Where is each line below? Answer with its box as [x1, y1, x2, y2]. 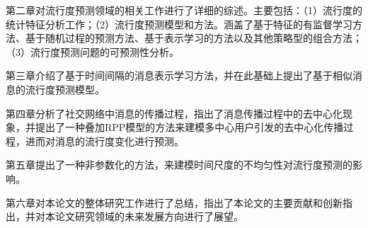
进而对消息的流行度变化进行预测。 [25, 133, 184, 148]
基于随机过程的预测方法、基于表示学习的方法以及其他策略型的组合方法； [25, 30, 362, 45]
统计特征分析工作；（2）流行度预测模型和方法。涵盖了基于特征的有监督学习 [6, 16, 352, 31]
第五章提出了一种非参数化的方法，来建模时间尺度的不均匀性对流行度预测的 [6, 157, 352, 172]
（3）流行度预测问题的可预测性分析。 [6, 44, 179, 59]
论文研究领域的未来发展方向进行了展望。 [54, 209, 243, 224]
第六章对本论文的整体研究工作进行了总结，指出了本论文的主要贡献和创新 [6, 195, 343, 210]
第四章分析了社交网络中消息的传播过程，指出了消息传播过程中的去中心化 [6, 106, 343, 120]
